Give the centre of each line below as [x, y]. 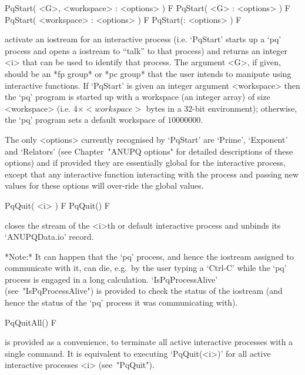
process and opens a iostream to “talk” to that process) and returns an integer [146, 50]
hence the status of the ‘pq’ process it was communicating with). [121, 302]
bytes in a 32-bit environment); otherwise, [222, 108]
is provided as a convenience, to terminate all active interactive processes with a [149, 342]
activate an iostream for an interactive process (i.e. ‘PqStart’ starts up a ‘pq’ [143, 39]
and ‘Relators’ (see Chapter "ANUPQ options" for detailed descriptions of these [149, 151]
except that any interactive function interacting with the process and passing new [152, 174]
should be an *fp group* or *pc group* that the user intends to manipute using [148, 73]
